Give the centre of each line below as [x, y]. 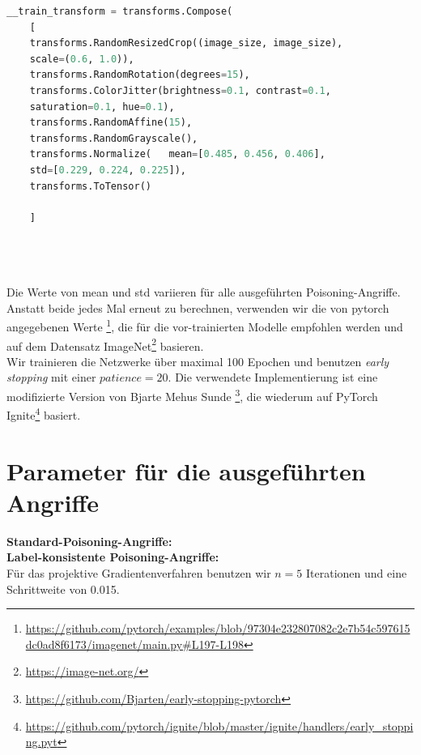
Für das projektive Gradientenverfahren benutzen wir [139, 572]
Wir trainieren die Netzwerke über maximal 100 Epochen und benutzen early [198, 361]
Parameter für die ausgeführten [186, 470]
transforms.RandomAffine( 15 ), [111, 123]
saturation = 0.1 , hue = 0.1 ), [102, 107]
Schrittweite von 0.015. [63, 589]
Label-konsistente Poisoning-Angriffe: [113, 557]
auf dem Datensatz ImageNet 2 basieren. [105, 344]
